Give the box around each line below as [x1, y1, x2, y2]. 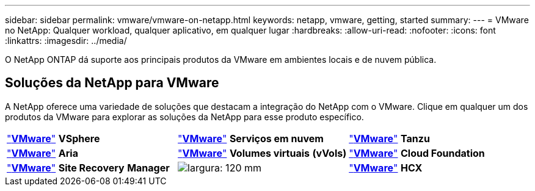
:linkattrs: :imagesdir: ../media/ [5, 35, 127, 46]
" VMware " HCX [349, 161, 423, 174]
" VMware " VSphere [7, 132, 100, 145]
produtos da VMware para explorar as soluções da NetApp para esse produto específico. [5, 111, 364, 122]
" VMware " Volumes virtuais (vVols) [178, 146, 347, 159]
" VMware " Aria [7, 146, 78, 159]
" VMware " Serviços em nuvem [178, 132, 324, 145]
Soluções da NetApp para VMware [5, 75, 219, 91]
